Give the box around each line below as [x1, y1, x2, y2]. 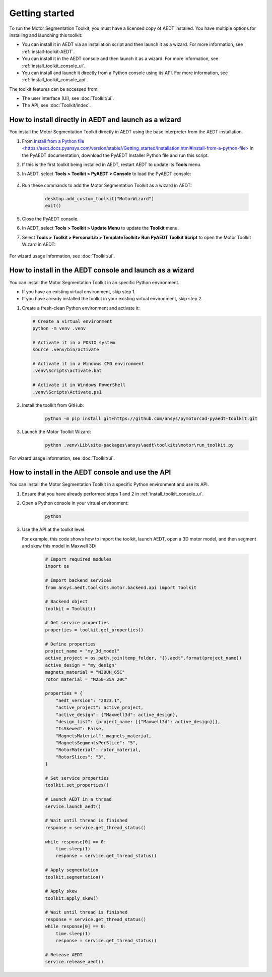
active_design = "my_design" [45, 662, 117, 668]
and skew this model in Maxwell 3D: [22, 542, 97, 549]
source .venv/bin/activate [32, 347, 99, 353]
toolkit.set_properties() [45, 782, 109, 788]
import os [45, 563, 70, 569]
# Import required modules [45, 556, 112, 562]
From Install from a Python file [22, 138, 85, 144]
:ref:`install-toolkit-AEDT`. [22, 48, 75, 55]
